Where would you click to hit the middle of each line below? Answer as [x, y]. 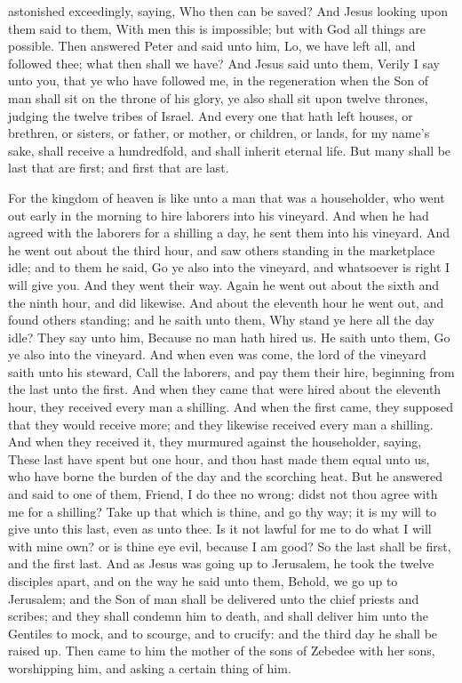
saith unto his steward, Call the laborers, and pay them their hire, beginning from [231, 371]
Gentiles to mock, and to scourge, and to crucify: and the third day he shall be [223, 633]
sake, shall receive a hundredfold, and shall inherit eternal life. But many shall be [230, 150]
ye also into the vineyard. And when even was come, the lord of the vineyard [217, 354]
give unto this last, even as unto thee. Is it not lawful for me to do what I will [220, 529]
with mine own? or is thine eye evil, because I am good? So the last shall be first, [230, 546]
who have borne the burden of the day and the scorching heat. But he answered [225, 476]
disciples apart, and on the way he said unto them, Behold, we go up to [203, 581]
